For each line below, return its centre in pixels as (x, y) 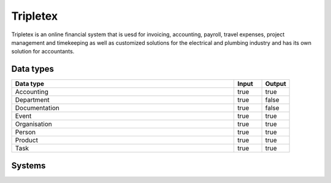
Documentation (37, 108)
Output (276, 84)
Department (32, 100)
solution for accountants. (43, 52)
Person (25, 132)
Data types (33, 69)
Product (26, 140)
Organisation (33, 124)
